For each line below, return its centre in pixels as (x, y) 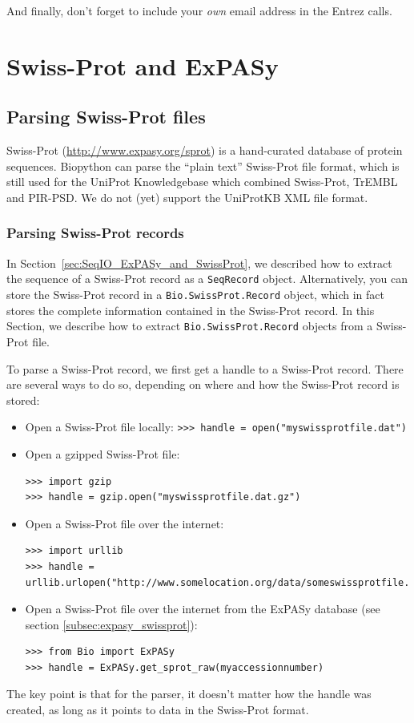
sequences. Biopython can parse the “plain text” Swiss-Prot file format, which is (203, 166)
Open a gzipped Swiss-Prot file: (102, 453)
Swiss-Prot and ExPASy (143, 65)
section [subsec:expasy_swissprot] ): (111, 624)
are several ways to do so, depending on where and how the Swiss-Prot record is (203, 384)
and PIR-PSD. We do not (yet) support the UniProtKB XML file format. (187, 197)
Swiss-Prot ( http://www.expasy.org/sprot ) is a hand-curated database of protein (205, 150)
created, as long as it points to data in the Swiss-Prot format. (158, 710)
